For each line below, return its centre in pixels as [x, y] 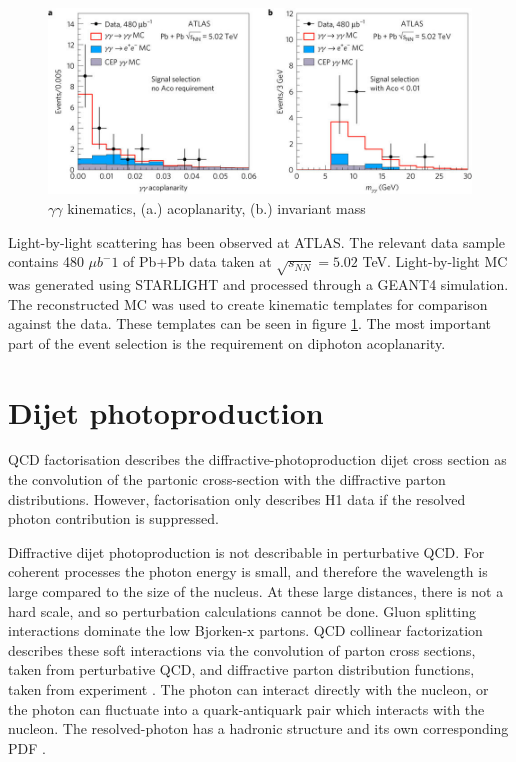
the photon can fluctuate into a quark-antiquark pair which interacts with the [246, 708]
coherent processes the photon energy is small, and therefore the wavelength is [248, 571]
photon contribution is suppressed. [113, 518]
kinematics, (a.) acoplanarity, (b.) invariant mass [216, 208]
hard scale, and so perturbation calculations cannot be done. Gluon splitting [242, 610]
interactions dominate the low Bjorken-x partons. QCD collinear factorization [245, 630]
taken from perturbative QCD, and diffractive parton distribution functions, [241, 669]
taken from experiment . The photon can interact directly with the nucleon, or [248, 689]
